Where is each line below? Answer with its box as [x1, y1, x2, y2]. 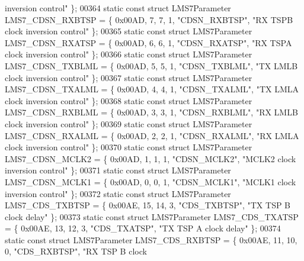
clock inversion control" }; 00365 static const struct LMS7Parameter [5, 25, 252, 37]
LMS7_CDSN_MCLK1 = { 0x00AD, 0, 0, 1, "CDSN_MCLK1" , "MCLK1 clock [5, 175, 296, 188]
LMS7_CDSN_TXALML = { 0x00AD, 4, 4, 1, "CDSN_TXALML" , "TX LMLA [5, 83, 299, 95]
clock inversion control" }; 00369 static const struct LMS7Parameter [5, 117, 252, 130]
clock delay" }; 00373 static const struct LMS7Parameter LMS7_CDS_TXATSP [5, 210, 299, 223]
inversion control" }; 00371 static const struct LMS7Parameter [5, 164, 231, 176]
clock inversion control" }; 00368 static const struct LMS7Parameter [5, 94, 252, 107]
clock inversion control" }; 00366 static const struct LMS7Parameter [5, 48, 252, 60]
